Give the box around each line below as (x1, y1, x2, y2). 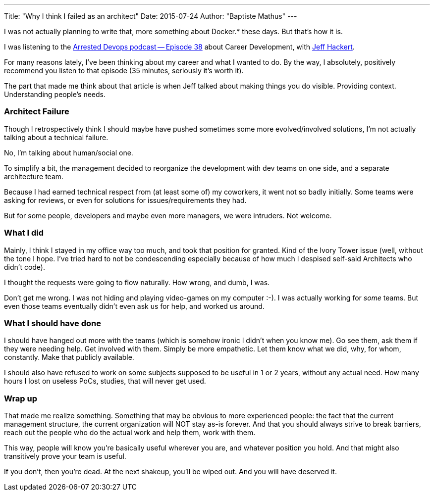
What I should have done (4, 318, 101, 328)
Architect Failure (4, 106, 69, 117)
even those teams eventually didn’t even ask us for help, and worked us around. (4, 301, 265, 310)
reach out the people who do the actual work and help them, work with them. (4, 428, 256, 437)
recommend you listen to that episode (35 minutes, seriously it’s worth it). (4, 66, 244, 75)
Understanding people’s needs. (4, 90, 106, 99)
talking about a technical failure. (4, 133, 108, 142)
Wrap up (4, 393, 38, 403)
